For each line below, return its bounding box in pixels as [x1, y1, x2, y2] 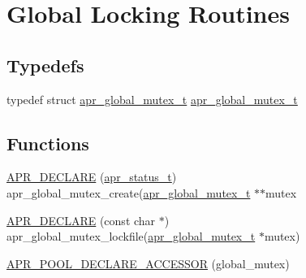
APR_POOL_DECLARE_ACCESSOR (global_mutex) [6, 254, 290, 271]
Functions [6, 130, 89, 155]
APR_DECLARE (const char [6, 211, 156, 228]
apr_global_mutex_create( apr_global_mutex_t [6, 184, 251, 201]
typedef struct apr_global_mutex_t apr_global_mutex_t [6, 90, 298, 107]
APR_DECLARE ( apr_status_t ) [6, 168, 177, 185]
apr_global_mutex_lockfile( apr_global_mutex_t [6, 228, 256, 245]
